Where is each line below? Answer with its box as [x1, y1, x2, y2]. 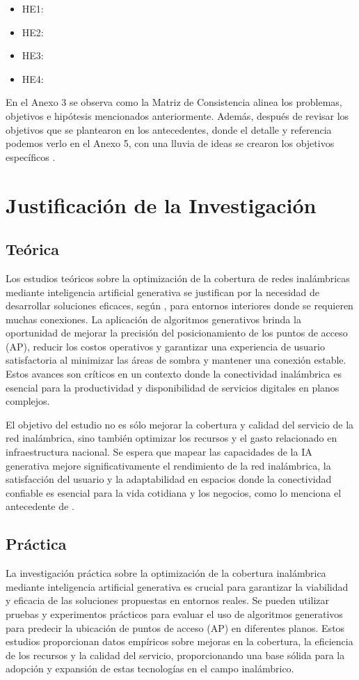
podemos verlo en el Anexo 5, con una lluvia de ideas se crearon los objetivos [6, 136, 335, 150]
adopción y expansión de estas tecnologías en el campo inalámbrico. [6, 661, 294, 676]
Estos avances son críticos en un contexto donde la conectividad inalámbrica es [6, 366, 342, 381]
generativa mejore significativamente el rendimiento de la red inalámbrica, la [6, 458, 331, 472]
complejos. [6, 394, 50, 408]
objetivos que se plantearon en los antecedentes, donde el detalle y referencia [6, 122, 332, 137]
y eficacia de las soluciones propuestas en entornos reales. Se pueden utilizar [6, 593, 329, 608]
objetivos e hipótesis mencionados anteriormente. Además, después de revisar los [6, 108, 349, 123]
